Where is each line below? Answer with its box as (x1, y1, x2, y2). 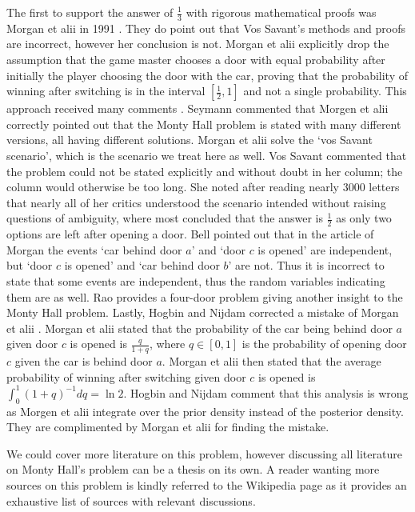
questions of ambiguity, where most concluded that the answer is (6, 210, 323, 226)
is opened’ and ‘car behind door (64, 257, 220, 274)
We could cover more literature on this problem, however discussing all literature (6, 445, 402, 462)
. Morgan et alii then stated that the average (162, 353, 381, 370)
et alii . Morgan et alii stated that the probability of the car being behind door (6, 319, 393, 336)
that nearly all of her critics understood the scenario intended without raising (6, 194, 386, 210)
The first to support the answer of (6, 4, 174, 20)
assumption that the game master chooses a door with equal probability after (6, 51, 385, 68)
